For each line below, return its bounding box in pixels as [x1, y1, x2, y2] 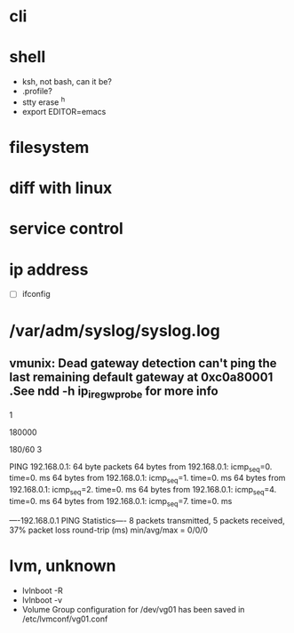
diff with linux [9, 178, 113, 198]
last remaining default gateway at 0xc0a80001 [9, 369, 274, 384]
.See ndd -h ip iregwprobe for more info [9, 383, 219, 401]
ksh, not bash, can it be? [21, 76, 113, 87]
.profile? [21, 86, 53, 97]
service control [9, 219, 124, 239]
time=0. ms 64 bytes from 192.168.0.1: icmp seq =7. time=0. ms [9, 495, 233, 509]
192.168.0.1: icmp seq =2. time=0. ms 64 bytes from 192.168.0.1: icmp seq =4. [9, 485, 277, 497]
